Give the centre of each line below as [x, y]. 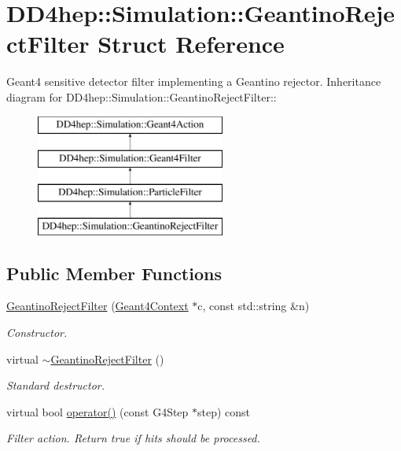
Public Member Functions [114, 273]
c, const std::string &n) [254, 306]
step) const [224, 411]
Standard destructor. [56, 385]
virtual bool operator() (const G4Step [97, 411]
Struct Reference [191, 44]
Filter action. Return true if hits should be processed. [133, 438]
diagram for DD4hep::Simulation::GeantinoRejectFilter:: [142, 96]
